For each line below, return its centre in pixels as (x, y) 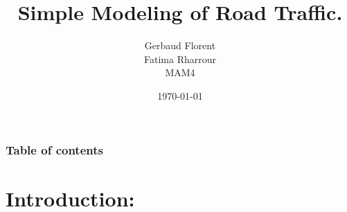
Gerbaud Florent (180, 45)
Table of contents (54, 149)
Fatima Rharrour (180, 59)
